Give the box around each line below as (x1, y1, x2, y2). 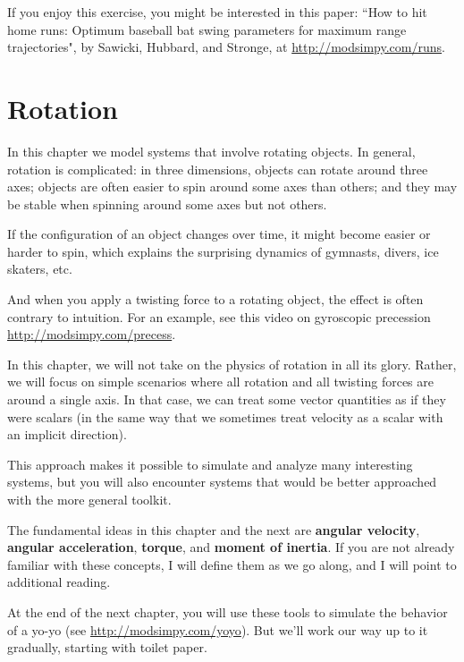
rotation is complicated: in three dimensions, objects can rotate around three (7, 159, 428, 178)
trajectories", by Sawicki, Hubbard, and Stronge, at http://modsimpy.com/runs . (7, 38, 445, 56)
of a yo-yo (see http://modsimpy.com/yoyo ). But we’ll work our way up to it (7, 620, 428, 639)
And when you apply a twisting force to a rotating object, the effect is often (7, 290, 424, 309)
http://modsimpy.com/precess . (7, 325, 176, 344)
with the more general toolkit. (7, 490, 172, 508)
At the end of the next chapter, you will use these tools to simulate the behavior (7, 602, 448, 621)
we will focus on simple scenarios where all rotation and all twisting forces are (7, 372, 434, 391)
